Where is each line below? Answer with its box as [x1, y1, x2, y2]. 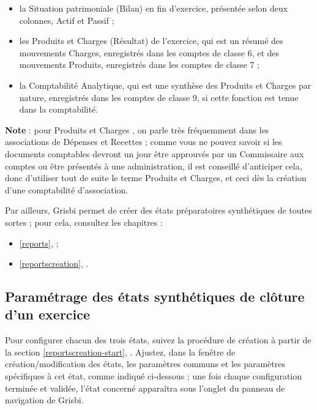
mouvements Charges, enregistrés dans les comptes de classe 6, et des [19, 46, 280, 59]
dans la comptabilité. [19, 103, 99, 116]
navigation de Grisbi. [5, 393, 84, 406]
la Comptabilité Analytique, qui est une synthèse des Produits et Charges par [19, 78, 311, 91]
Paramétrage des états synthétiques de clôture [5, 287, 305, 306]
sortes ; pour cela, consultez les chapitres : [5, 215, 163, 228]
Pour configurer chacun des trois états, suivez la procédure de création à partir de [5, 334, 311, 346]
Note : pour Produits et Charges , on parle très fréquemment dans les [5, 123, 269, 136]
